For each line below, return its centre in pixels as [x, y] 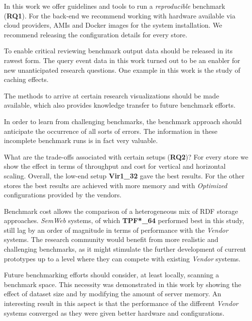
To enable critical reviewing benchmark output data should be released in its [118, 51]
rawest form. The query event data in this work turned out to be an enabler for [122, 60]
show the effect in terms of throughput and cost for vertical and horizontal [115, 166]
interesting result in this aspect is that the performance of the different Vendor [121, 303]
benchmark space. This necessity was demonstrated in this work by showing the [123, 284]
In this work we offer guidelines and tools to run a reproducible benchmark [115, 6]
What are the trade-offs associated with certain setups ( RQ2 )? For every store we [126, 156]
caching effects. [26, 79]
